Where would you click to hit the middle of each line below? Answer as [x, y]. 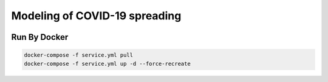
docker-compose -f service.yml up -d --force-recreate [107, 64]
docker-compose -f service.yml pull [79, 55]
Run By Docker [40, 37]
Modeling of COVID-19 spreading [96, 16]
